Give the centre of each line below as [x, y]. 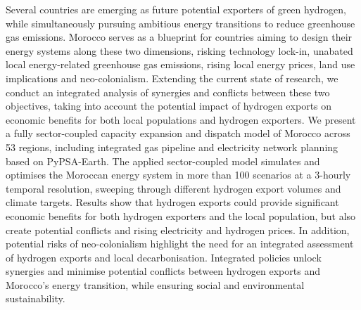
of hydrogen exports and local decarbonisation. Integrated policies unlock [164, 257]
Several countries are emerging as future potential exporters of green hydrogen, [176, 9]
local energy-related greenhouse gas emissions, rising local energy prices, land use [180, 64]
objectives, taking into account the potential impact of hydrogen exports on [169, 106]
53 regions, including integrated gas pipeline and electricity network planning [172, 147]
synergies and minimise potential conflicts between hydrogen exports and [163, 271]
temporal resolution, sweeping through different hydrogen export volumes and [173, 188]
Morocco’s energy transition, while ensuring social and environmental [155, 284]
